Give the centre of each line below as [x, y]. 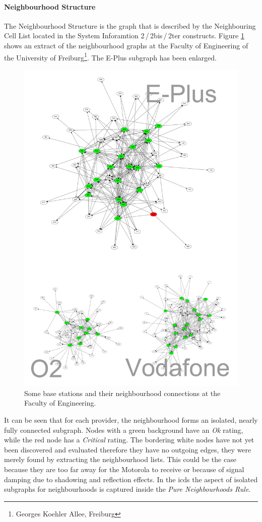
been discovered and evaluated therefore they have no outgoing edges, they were [128, 449]
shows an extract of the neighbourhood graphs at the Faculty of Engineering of [126, 45]
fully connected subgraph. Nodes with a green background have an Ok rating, [124, 430]
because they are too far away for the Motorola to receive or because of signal [124, 469]
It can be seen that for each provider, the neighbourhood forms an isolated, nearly [131, 419]
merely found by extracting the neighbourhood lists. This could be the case [120, 459]
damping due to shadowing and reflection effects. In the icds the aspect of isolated [131, 479]
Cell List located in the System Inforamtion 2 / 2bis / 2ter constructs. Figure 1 [124, 36]
